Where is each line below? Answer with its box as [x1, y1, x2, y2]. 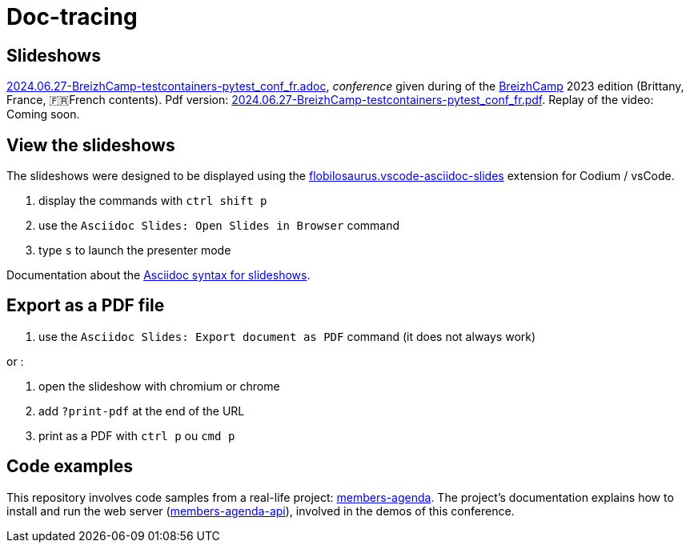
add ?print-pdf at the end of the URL [38, 403, 245, 418]
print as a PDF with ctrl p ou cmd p [38, 428, 235, 443]
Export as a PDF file [6, 295, 165, 316]
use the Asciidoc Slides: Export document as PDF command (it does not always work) [38, 329, 536, 343]
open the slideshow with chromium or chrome [38, 379, 280, 393]
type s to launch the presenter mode [38, 243, 231, 258]
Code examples [6, 456, 133, 477]
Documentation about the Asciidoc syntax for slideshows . [6, 268, 311, 283]
